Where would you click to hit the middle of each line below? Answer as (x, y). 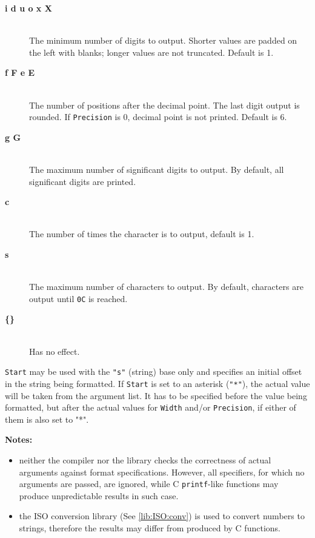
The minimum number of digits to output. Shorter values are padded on (163, 40)
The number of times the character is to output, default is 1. (142, 234)
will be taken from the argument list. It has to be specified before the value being (156, 395)
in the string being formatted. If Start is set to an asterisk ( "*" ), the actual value (157, 383)
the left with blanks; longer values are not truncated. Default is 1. (151, 52)
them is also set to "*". (47, 419)
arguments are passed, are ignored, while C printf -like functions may (149, 484)
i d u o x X (28, 8)
